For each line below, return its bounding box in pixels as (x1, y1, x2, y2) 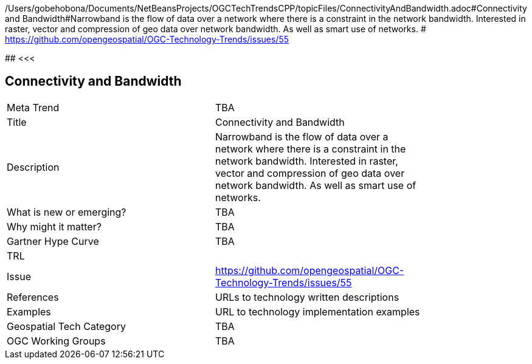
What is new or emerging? (7, 205, 126, 218)
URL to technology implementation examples (215, 305, 420, 318)
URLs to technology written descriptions (215, 290, 399, 303)
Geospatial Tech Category (7, 320, 126, 332)
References (7, 290, 59, 303)
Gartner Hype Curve (7, 235, 99, 247)
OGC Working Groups (7, 334, 106, 347)
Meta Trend (7, 101, 60, 114)
